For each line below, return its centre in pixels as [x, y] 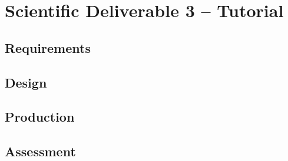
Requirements [48, 47]
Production [40, 117]
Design [26, 82]
